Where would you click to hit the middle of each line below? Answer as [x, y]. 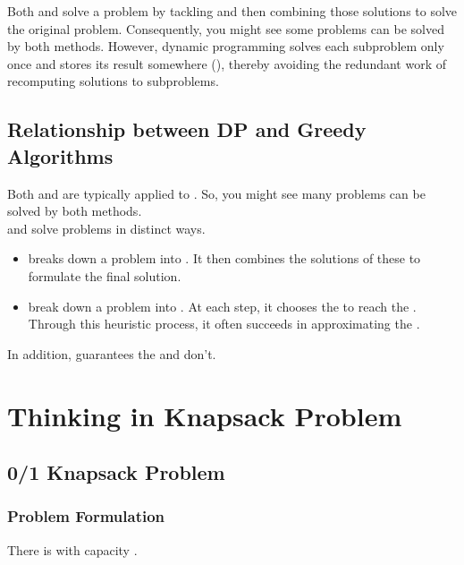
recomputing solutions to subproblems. [113, 81]
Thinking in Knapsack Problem [205, 415]
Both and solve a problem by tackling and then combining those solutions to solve [232, 11]
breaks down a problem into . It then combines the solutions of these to [224, 258]
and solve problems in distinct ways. [106, 228]
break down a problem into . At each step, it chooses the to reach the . [222, 306]
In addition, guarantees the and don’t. [112, 353]
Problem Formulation [86, 516]
